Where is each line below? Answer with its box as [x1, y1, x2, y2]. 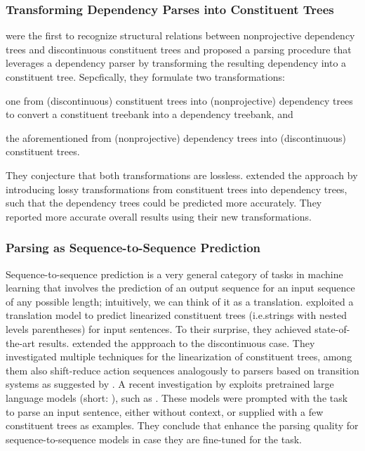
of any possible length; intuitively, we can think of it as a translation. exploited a [6, 294, 354, 308]
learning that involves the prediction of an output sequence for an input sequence [6, 280, 355, 295]
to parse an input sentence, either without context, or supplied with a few [6, 404, 324, 419]
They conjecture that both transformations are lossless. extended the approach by [6, 167, 358, 182]
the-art [6, 335, 36, 350]
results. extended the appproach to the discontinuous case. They [38, 335, 315, 350]
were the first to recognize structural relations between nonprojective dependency [6, 28, 355, 43]
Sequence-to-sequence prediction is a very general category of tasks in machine [6, 266, 343, 281]
